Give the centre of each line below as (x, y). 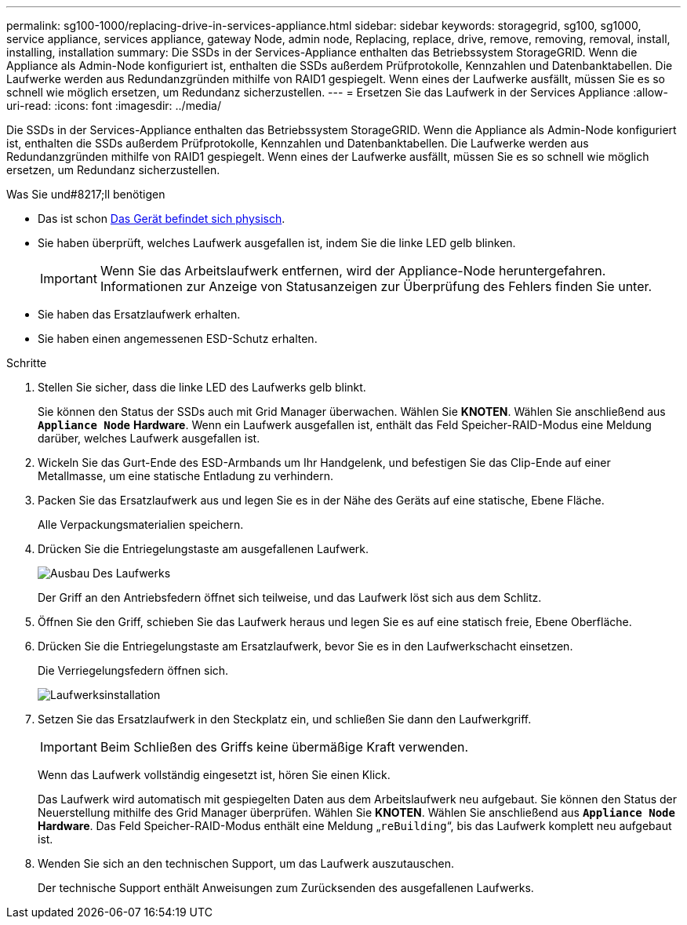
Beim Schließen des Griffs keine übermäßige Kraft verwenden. (284, 747)
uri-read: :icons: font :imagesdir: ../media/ (114, 106)
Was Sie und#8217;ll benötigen (86, 194)
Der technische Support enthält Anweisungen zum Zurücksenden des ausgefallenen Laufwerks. (286, 888)
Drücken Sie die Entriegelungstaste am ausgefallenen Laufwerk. (204, 549)
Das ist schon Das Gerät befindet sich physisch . (162, 219)
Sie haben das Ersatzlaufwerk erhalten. (139, 314)
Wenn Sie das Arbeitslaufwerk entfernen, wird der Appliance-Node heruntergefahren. (353, 271)
